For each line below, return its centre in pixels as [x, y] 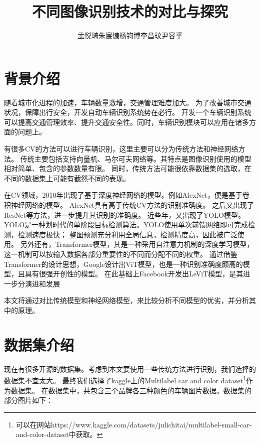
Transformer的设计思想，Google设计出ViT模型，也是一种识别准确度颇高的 [123, 264]
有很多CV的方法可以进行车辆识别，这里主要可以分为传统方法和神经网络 [121, 149]
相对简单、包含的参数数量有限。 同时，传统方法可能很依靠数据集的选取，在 [128, 168]
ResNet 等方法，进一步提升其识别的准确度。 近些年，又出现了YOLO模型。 [124, 214]
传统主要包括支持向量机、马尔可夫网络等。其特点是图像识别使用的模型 [136, 158]
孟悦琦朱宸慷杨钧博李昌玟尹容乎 [130, 35]
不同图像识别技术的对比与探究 [130, 11]
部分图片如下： [28, 400]
